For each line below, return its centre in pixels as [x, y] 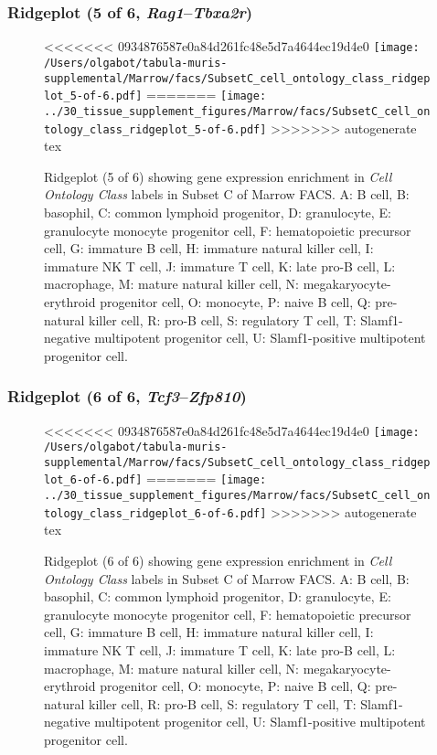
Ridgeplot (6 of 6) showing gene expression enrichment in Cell [218, 561]
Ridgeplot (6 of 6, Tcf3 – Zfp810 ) [127, 396]
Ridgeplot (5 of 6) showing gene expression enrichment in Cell [218, 176]
